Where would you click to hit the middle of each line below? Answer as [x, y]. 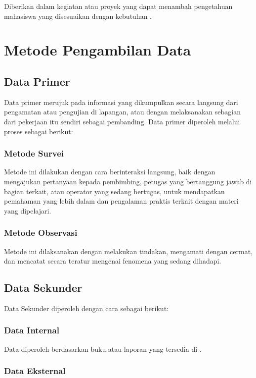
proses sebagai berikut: [39, 131]
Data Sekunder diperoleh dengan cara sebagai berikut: [86, 308]
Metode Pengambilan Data [98, 50]
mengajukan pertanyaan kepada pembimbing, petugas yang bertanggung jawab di [128, 181]
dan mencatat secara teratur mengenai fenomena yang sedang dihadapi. [113, 261]
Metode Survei [34, 153]
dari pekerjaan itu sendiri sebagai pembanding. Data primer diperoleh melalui [122, 121]
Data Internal [32, 330]
